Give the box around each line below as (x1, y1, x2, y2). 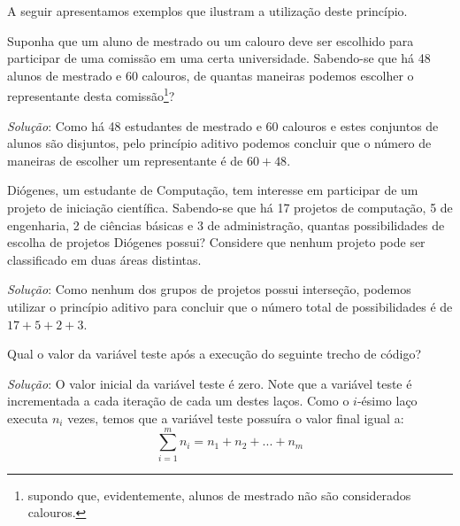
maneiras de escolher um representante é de (7, 151, 243, 169)
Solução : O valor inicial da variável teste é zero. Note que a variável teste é (7, 374, 412, 392)
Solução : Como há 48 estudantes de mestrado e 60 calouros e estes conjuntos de (7, 116, 439, 135)
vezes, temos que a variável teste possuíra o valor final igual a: (67, 408, 404, 427)
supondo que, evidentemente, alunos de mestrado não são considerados (27, 485, 411, 504)
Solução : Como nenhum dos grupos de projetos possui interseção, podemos (7, 280, 411, 298)
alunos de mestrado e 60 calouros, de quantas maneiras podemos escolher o (7, 66, 414, 84)
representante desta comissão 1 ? (7, 84, 175, 105)
